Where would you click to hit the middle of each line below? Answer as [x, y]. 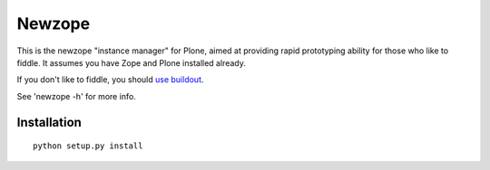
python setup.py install [88, 146]
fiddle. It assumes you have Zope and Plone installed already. [132, 62]
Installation [49, 122]
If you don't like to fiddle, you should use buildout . [110, 80]
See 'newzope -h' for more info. [76, 96]
